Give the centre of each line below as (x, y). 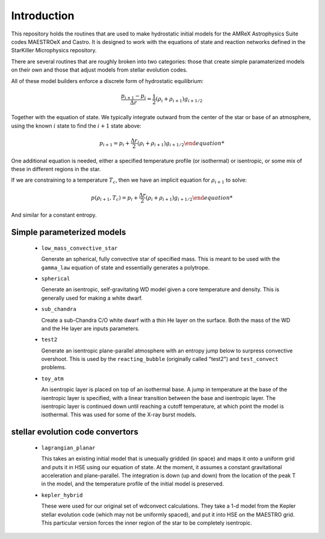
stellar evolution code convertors (75, 432)
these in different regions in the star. (56, 169)
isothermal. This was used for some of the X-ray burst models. (119, 414)
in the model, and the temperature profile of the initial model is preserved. (133, 484)
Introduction (43, 16)
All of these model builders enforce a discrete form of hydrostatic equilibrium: (107, 81)
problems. (54, 368)
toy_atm (53, 378)
